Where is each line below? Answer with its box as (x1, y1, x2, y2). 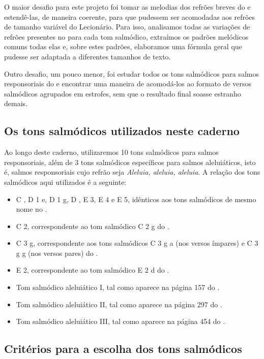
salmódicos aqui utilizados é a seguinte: (4, 176, 127, 187)
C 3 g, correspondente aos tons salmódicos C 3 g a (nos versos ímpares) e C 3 (16, 238, 258, 248)
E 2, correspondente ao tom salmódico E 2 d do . (16, 265, 169, 275)
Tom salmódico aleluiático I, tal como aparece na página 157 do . (16, 282, 220, 292)
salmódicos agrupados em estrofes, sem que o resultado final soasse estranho (4, 88, 241, 99)
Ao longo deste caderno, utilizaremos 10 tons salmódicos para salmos (4, 147, 219, 157)
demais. (4, 98, 27, 109)
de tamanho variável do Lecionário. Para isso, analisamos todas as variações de (4, 21, 250, 32)
